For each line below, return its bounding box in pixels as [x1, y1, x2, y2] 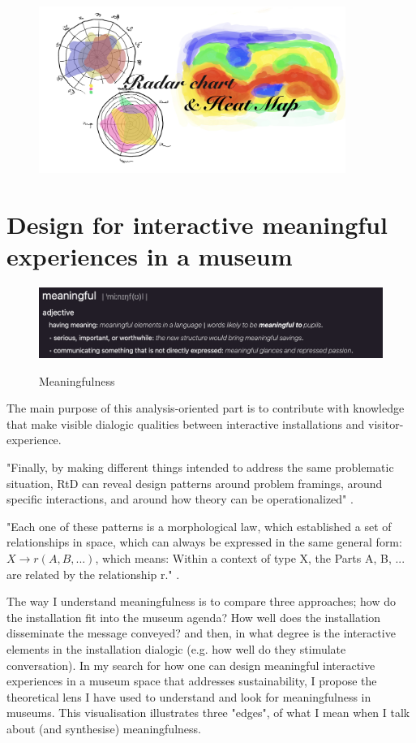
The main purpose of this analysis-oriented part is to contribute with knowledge [6, 400, 405, 417]
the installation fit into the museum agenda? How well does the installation [6, 608, 381, 625]
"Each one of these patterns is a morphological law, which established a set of [6, 517, 392, 534]
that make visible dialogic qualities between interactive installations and [6, 415, 365, 432]
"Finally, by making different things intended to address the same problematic [6, 459, 394, 476]
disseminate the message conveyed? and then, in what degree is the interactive [6, 624, 396, 641]
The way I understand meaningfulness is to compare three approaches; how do [6, 593, 397, 610]
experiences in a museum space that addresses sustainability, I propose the [6, 672, 377, 689]
